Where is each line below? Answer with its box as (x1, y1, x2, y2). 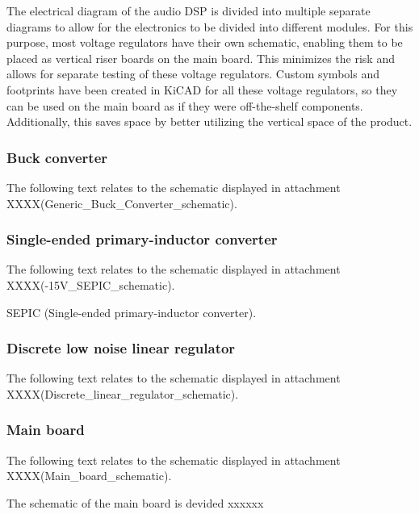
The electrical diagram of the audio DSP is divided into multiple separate (6, 2, 371, 19)
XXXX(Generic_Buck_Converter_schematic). (6, 194, 237, 211)
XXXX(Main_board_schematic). (6, 467, 172, 484)
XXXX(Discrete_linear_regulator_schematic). (6, 385, 239, 402)
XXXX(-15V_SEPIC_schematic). (6, 276, 175, 293)
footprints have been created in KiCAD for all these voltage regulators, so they (6, 81, 398, 98)
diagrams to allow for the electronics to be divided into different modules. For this (6, 18, 413, 35)
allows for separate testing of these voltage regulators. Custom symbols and (6, 65, 379, 82)
